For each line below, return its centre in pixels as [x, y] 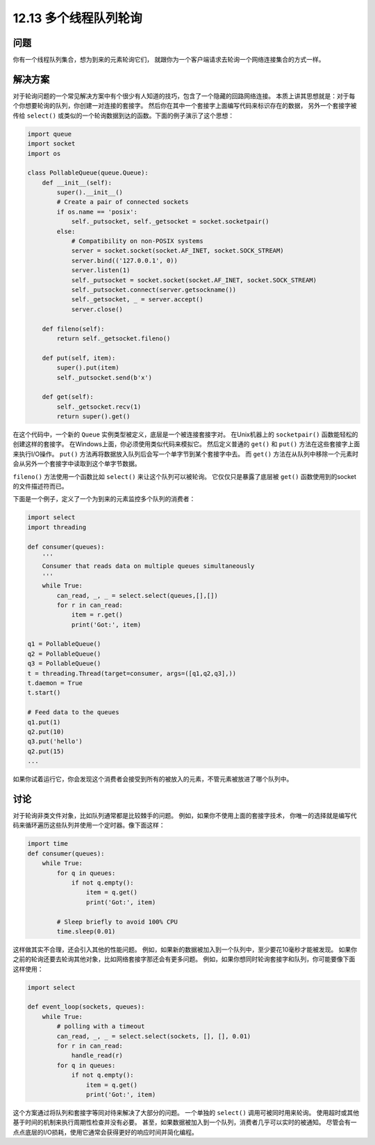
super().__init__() [90, 192]
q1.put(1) [44, 722]
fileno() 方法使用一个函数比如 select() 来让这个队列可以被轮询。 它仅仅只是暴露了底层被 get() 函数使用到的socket [185, 476]
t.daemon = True [55, 683]
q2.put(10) [46, 732]
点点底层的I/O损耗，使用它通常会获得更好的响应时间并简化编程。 [105, 1132]
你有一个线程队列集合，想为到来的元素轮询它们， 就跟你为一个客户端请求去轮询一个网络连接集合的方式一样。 [169, 60]
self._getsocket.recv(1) [99, 406]
